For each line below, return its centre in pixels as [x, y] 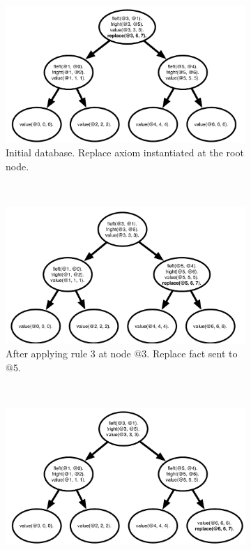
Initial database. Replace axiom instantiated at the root [125, 153]
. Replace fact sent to [192, 353]
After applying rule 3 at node [68, 353]
